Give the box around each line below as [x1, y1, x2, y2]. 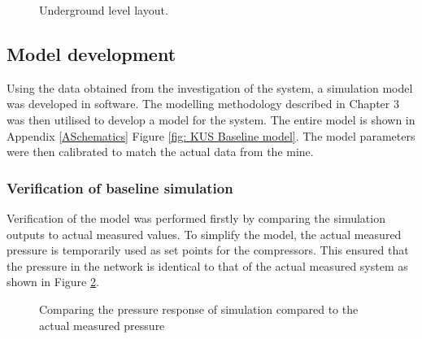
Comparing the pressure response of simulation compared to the [39, 300, 359, 317]
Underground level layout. [39, 2, 168, 18]
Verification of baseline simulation [7, 177, 233, 198]
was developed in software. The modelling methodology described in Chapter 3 [7, 95, 399, 112]
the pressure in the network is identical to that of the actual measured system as [7, 257, 408, 274]
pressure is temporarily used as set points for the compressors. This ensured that [7, 241, 409, 259]
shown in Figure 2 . [7, 273, 99, 290]
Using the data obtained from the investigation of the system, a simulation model [7, 79, 413, 96]
